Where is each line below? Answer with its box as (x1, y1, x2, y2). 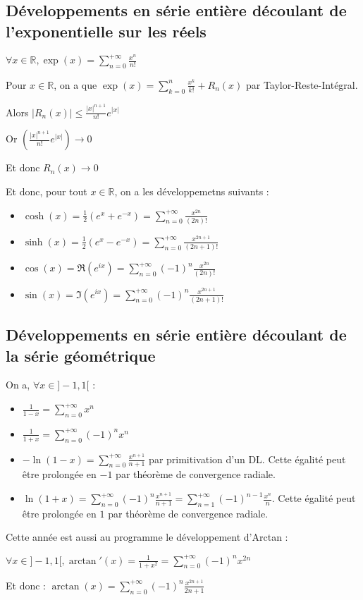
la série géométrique (6, 344, 156, 366)
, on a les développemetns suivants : (114, 183, 269, 198)
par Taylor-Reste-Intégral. (245, 77, 358, 92)
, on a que (54, 77, 97, 92)
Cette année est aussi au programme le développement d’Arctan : (6, 529, 288, 544)
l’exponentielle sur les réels (6, 20, 207, 42)
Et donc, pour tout (6, 183, 87, 198)
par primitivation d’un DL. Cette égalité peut (149, 451, 346, 466)
